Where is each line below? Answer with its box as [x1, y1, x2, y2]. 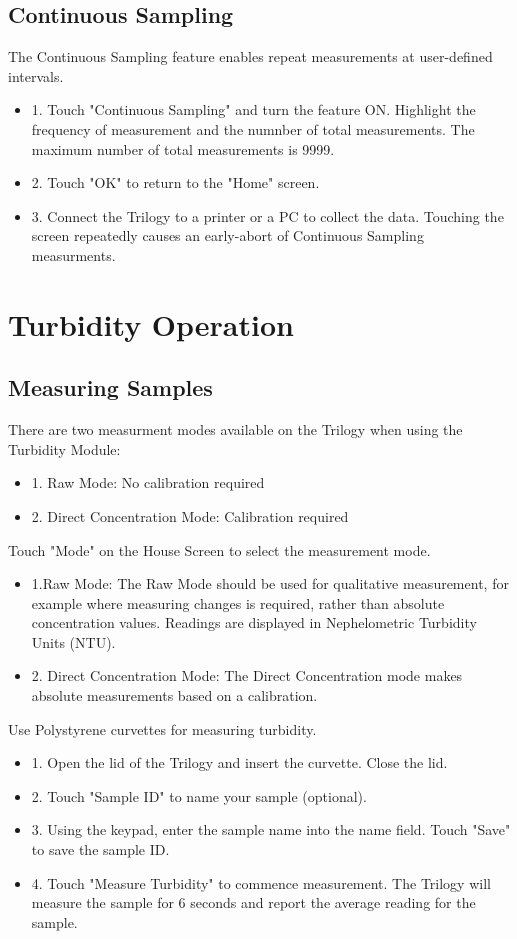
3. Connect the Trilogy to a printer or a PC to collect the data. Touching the [31, 205, 504, 226]
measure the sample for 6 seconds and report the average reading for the [31, 892, 476, 913]
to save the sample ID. [31, 839, 170, 860]
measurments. [31, 244, 116, 265]
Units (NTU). [31, 631, 116, 652]
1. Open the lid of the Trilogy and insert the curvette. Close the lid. [31, 752, 448, 773]
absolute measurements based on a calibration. [31, 685, 318, 706]
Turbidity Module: [8, 438, 121, 459]
